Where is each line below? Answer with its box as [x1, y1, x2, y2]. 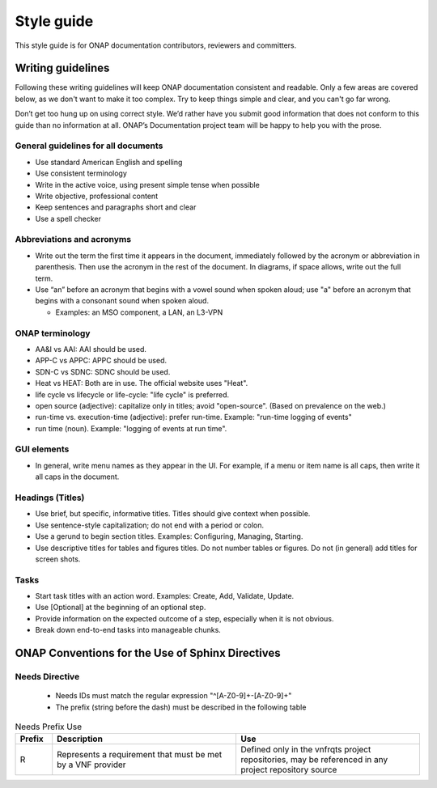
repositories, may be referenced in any [240, 754, 388, 765]
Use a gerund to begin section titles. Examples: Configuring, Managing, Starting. [35, 532, 303, 541]
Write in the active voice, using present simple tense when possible [35, 180, 261, 189]
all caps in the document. [35, 472, 120, 481]
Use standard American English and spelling [35, 157, 183, 167]
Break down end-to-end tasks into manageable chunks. [35, 625, 222, 635]
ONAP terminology [15, 328, 91, 339]
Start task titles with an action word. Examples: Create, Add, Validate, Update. [35, 591, 295, 601]
